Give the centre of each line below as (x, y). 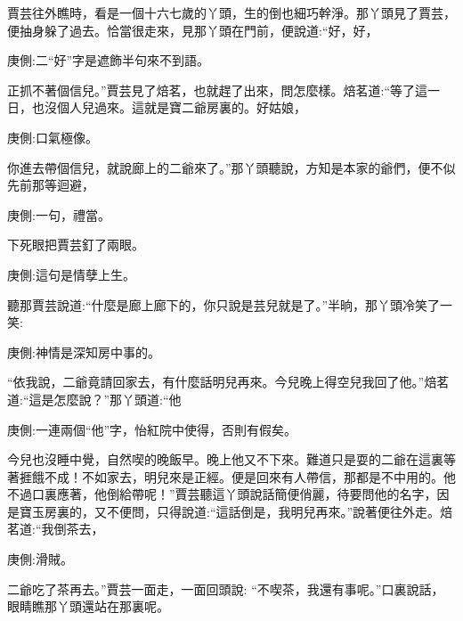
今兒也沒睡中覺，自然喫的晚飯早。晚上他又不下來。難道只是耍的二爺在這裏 (225, 459)
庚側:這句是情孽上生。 (71, 274)
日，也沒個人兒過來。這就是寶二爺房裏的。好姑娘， (157, 107)
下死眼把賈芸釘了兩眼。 (76, 245)
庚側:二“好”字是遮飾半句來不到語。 (109, 60)
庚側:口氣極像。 (53, 137)
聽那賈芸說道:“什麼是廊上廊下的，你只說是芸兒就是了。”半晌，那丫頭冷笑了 (224, 304)
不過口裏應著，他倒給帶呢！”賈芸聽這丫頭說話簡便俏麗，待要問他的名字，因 (228, 494)
